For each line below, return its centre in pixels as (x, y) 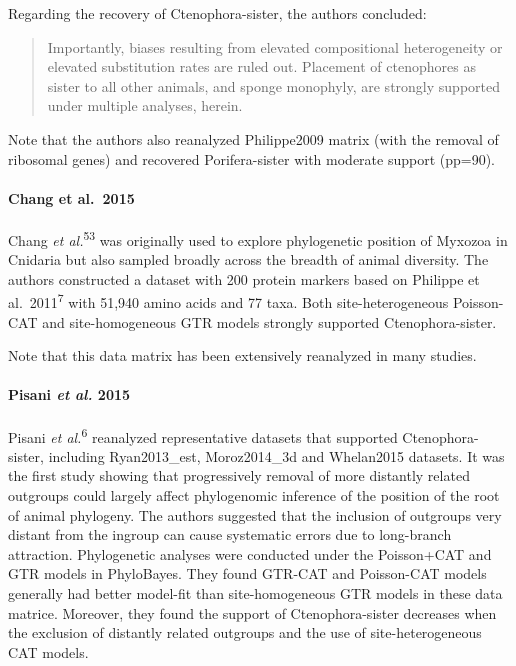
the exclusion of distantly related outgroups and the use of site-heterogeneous (245, 632)
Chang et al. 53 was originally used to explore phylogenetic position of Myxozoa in (258, 238)
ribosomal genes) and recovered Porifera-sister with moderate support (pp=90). (252, 158)
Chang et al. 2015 (71, 197)
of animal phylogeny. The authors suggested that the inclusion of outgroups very (255, 514)
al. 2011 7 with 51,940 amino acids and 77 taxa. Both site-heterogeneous (228, 301)
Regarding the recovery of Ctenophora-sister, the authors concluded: (217, 13)
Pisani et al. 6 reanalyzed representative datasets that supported (203, 435)
